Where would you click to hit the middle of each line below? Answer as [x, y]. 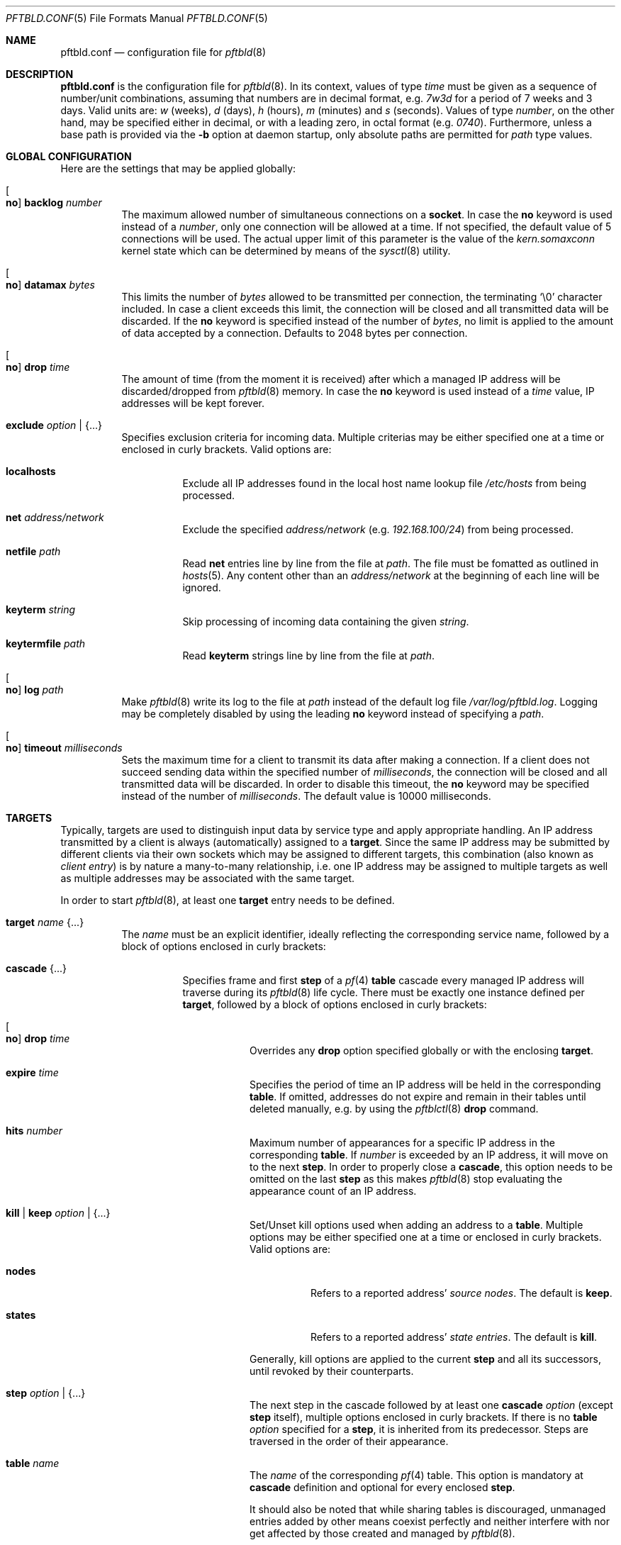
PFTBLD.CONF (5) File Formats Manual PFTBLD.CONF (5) [137, 18]
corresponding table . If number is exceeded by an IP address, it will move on [429, 1155]
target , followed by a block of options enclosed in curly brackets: [335, 1004]
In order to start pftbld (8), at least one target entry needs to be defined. [228, 900]
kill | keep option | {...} [58, 1213]
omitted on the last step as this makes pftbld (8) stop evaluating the [406, 1179]
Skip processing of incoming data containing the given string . [326, 621]
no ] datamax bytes [50, 285]
